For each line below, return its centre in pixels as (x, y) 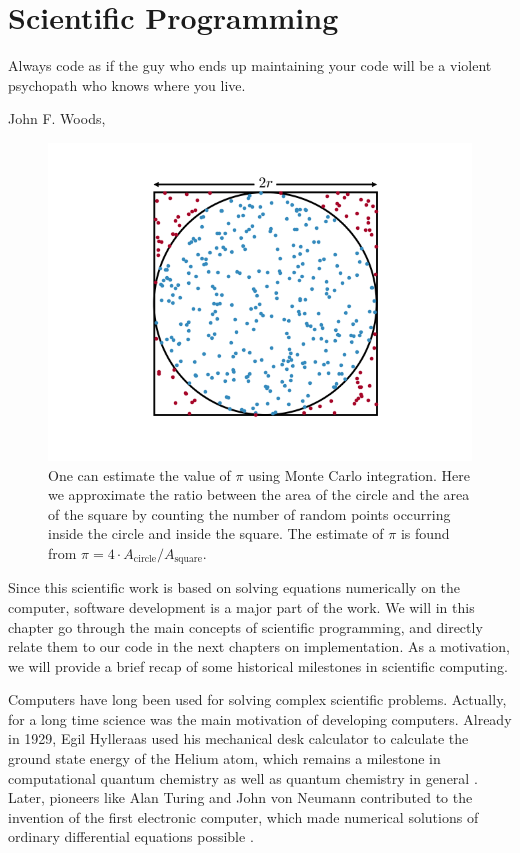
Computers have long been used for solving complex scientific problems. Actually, (257, 699)
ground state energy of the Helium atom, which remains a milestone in (224, 758)
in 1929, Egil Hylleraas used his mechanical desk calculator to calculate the (238, 738)
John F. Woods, (57, 118)
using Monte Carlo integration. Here (359, 474)
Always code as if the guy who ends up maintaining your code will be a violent (250, 65)
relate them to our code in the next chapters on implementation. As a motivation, (259, 646)
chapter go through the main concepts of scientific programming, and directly (245, 626)
